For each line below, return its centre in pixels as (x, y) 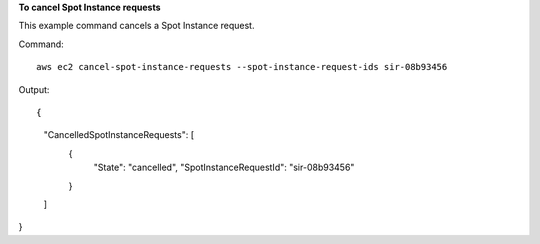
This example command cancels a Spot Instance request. (136, 26)
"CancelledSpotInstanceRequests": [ (119, 135)
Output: (34, 89)
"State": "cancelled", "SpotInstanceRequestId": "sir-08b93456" (224, 167)
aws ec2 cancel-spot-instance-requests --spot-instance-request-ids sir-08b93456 (242, 67)
